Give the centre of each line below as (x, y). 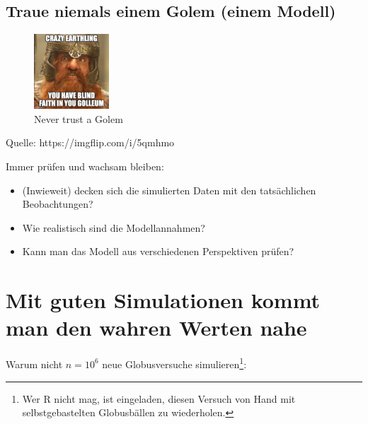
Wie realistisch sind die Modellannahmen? (114, 227)
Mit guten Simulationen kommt (163, 300)
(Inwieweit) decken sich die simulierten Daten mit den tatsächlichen (169, 190)
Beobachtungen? (58, 204)
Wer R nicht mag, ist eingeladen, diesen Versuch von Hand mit (159, 398)
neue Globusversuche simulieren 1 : (174, 363)
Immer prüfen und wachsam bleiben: (85, 166)
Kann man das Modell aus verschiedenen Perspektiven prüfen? (158, 251)
